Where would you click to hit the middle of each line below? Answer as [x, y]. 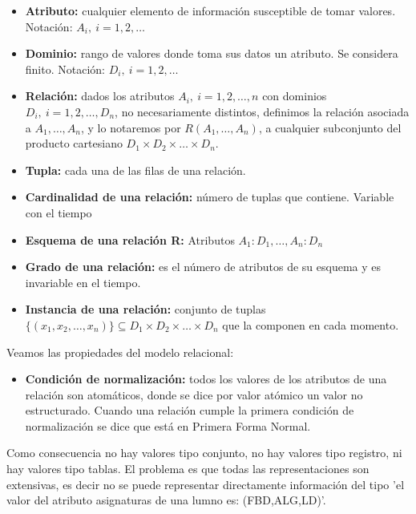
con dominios [295, 96]
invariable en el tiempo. [83, 282]
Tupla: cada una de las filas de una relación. [135, 170]
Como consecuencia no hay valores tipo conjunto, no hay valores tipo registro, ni [204, 453]
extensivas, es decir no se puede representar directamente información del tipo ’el [206, 484]
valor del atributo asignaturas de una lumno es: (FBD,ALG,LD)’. [166, 500]
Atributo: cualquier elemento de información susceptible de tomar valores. [210, 10]
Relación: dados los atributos [100, 96]
